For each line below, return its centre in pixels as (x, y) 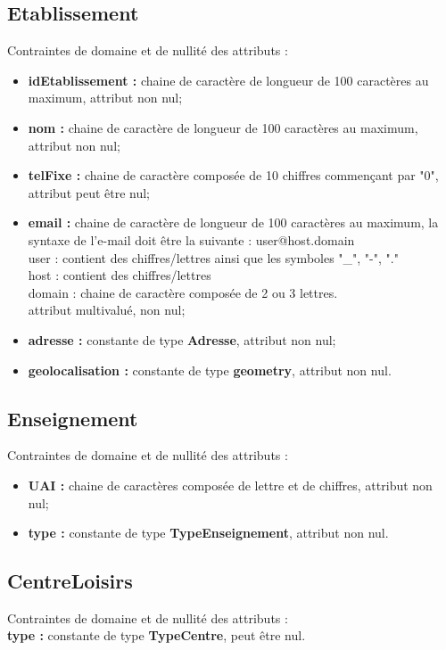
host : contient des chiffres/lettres (120, 275)
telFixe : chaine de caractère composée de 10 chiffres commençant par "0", (233, 175)
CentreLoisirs (70, 581)
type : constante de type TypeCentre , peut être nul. (157, 635)
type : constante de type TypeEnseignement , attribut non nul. (208, 533)
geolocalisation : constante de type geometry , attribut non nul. (210, 370)
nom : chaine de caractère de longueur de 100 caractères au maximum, (223, 127)
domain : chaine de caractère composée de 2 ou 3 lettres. (183, 292)
